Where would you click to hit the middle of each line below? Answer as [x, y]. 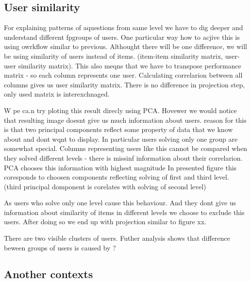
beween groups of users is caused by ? [60, 247]
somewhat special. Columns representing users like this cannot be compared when [126, 148]
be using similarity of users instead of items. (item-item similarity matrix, [114, 56]
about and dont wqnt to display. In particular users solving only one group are [121, 139]
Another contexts [49, 274]
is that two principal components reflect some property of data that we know [118, 129]
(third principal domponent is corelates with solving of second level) [105, 186]
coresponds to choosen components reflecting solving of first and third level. [117, 177]
